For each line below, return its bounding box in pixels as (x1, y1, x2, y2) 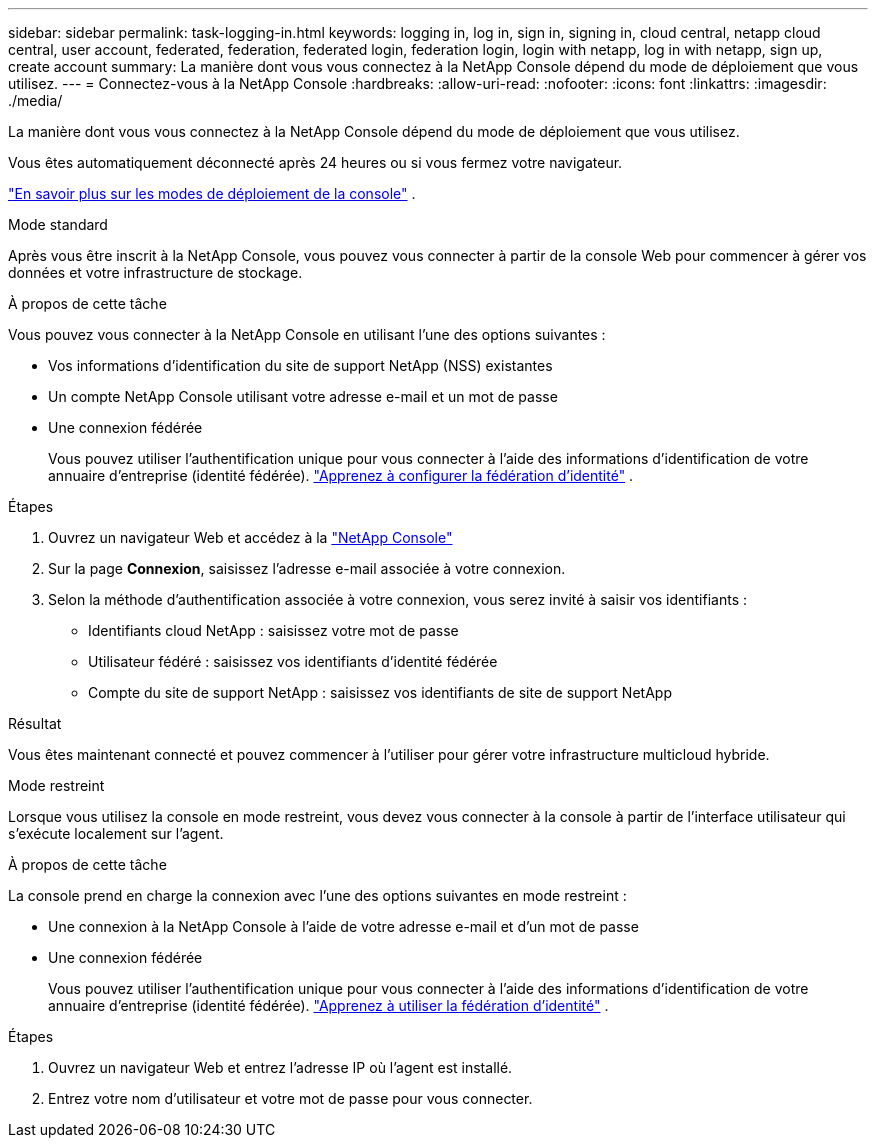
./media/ (8, 92, 63, 109)
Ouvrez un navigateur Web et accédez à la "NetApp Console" (48, 529, 453, 546)
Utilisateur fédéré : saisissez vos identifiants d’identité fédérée (88, 653, 498, 670)
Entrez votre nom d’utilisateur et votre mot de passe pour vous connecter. (48, 1090, 533, 1107)
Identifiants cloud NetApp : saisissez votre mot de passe (88, 622, 459, 639)
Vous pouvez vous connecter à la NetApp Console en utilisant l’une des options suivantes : (8, 326, 606, 343)
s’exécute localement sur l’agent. (8, 825, 224, 842)
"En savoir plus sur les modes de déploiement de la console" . (8, 185, 416, 202)
